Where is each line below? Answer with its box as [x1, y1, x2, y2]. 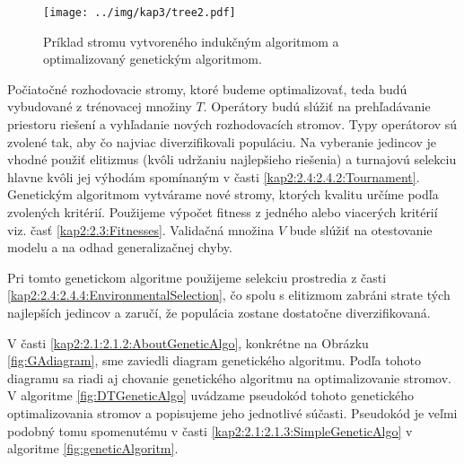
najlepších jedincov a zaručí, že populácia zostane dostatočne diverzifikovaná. [7, 302, 431, 321]
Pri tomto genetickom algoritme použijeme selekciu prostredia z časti [7, 267, 387, 286]
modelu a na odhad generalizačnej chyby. [7, 238, 232, 257]
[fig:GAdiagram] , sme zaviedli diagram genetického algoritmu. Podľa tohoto [7, 351, 421, 370]
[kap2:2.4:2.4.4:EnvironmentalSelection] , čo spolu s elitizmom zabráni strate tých [7, 285, 451, 304]
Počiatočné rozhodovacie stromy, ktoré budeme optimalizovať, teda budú [7, 79, 407, 98]
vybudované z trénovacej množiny [7, 97, 192, 116]
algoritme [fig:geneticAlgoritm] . [7, 439, 179, 458]
